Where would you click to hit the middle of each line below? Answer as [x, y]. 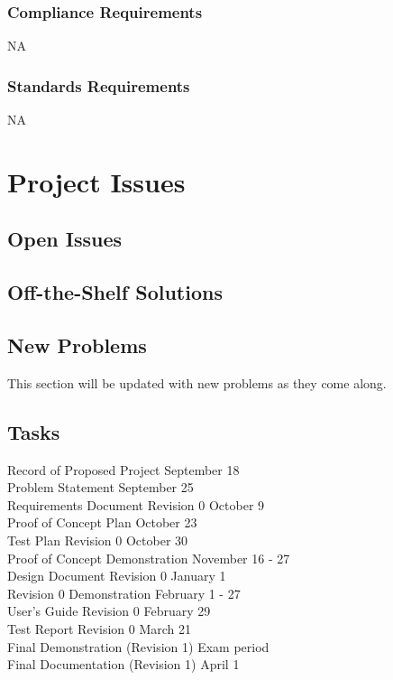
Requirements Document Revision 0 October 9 [136, 504]
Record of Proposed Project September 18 [123, 469]
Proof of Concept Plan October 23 [102, 522]
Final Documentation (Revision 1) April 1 [123, 664]
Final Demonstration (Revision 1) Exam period [138, 646]
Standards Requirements [99, 85]
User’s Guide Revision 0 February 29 [109, 611]
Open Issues [65, 239]
